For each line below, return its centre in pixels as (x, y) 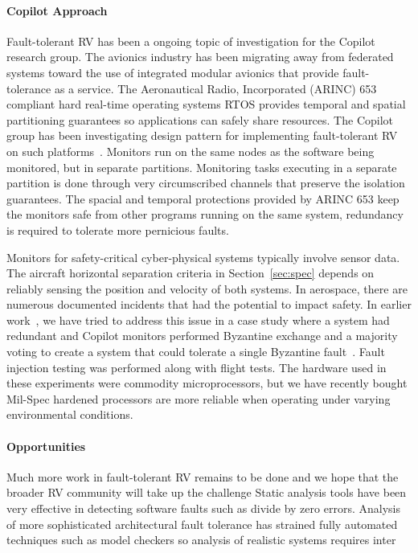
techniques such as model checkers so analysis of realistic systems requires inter (201, 540)
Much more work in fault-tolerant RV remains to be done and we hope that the (203, 476)
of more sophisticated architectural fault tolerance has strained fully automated (202, 524)
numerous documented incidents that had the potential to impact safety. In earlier (209, 304)
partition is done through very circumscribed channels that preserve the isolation (206, 183)
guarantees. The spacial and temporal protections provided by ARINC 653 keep (203, 198)
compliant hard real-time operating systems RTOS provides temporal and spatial (206, 104)
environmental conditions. (70, 414)
